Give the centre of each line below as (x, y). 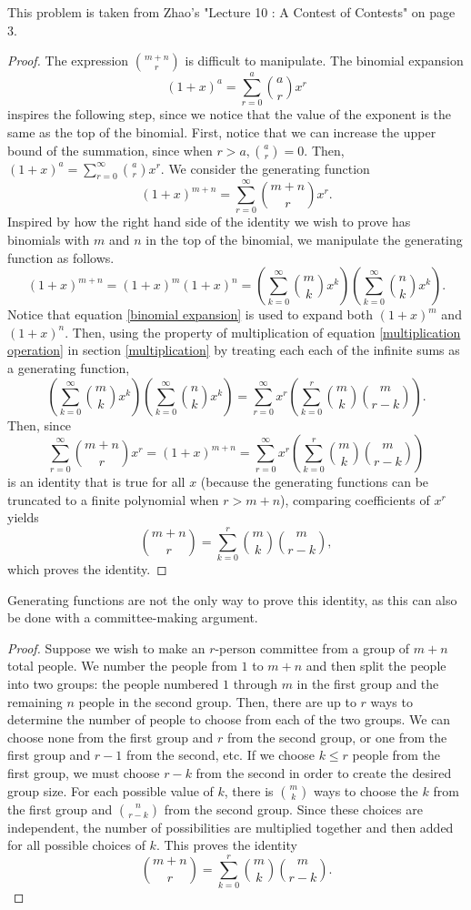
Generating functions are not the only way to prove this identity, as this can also (232, 599)
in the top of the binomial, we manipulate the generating (304, 240)
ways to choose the (366, 790)
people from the (396, 755)
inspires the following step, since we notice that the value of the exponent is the (230, 114)
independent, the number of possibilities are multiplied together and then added (230, 827)
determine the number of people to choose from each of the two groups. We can (229, 719)
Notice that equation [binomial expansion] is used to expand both (190, 314)
